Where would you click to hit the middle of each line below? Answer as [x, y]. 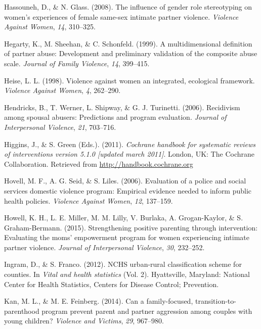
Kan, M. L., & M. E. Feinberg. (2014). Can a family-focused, [99, 301]
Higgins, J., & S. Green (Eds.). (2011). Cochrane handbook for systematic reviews [130, 144]
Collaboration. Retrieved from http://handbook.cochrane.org [99, 163]
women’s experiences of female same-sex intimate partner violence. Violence [121, 16]
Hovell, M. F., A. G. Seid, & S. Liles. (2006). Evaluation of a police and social [125, 181]
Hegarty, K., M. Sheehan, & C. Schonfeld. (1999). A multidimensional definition [128, 43]
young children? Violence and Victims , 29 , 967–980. [84, 321]
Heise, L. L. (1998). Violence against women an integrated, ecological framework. [129, 80]
